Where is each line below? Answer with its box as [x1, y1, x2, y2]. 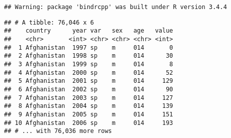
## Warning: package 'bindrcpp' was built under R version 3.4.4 [4, 4, 227, 11]
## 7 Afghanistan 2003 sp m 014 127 [4, 94, 173, 101]
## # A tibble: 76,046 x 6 [4, 19, 94, 26]
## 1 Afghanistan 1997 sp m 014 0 [4, 44, 173, 51]
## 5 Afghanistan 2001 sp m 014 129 [4, 77, 173, 85]
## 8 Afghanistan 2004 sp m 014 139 [4, 102, 173, 110]
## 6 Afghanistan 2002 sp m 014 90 [4, 85, 173, 93]
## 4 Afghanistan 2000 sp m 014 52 [4, 69, 173, 76]
